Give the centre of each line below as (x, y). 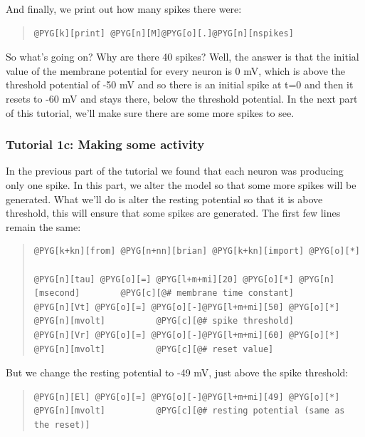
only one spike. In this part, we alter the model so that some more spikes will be (181, 184)
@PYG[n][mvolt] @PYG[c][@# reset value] (154, 349)
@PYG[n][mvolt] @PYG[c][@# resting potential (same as (189, 411)
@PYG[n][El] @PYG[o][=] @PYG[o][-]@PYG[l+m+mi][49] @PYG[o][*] (187, 397)
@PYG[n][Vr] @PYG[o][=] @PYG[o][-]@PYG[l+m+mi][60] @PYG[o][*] (187, 335)
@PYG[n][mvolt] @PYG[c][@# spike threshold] (164, 321)
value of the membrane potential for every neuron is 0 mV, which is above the (176, 70)
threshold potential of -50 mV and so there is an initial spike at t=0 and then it (180, 84)
